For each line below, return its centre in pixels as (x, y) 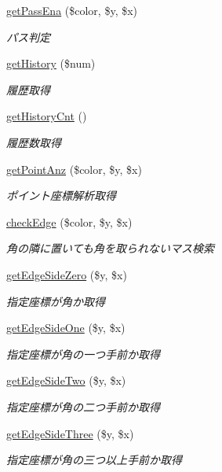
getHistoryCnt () (47, 116)
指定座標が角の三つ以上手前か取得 (94, 460)
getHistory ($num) (51, 63)
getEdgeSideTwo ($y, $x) (66, 380)
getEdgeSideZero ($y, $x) (67, 274)
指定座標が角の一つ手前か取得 (83, 354)
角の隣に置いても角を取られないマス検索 (110, 248)
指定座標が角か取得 (56, 301)
